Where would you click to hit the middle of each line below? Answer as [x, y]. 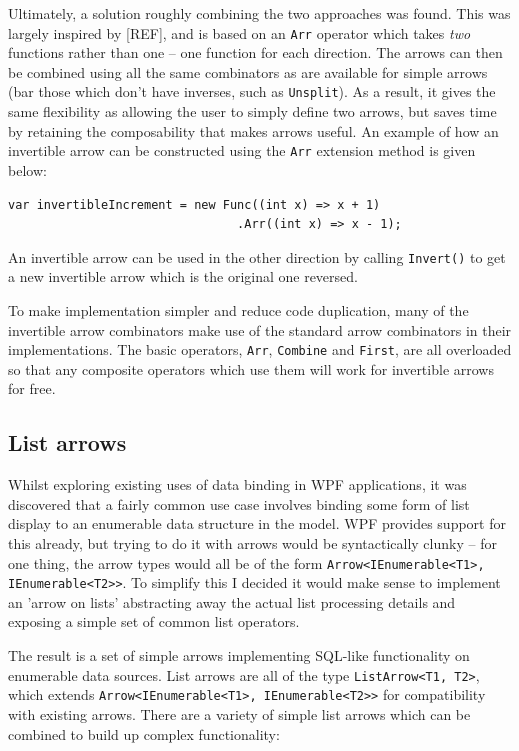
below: [27, 169]
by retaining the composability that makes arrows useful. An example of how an [253, 130]
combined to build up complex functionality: [144, 733]
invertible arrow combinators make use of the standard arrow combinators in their [260, 329]
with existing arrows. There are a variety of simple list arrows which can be [239, 713]
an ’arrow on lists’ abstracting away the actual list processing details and [232, 601]
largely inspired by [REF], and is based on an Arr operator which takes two [239, 32]
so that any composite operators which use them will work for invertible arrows [251, 368]
